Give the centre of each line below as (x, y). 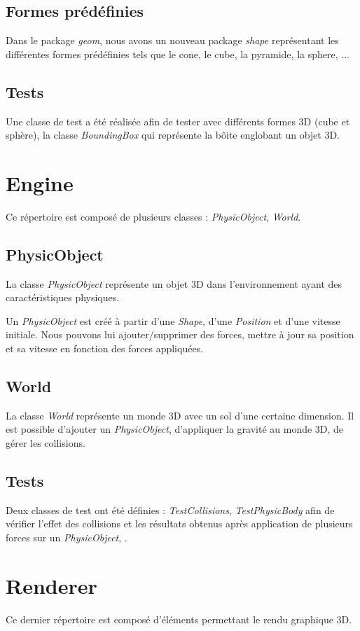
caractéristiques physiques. (63, 297)
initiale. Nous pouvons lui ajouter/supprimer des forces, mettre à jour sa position (180, 334)
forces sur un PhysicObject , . (67, 538)
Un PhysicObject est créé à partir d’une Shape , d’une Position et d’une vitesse (173, 320)
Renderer (51, 585)
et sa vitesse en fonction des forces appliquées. (105, 348)
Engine (40, 182)
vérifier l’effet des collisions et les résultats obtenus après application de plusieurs (179, 523)
